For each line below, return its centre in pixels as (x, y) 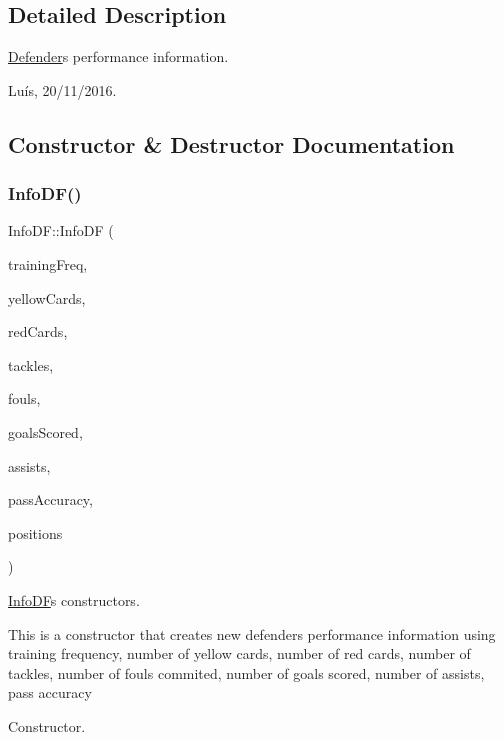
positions (35, 532)
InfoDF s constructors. (74, 599)
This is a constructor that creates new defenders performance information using (252, 633)
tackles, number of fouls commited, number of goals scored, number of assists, (246, 672)
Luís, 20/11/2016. (62, 89)
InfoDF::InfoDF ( (61, 230)
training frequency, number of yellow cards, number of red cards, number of (239, 653)
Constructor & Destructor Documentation (231, 143)
